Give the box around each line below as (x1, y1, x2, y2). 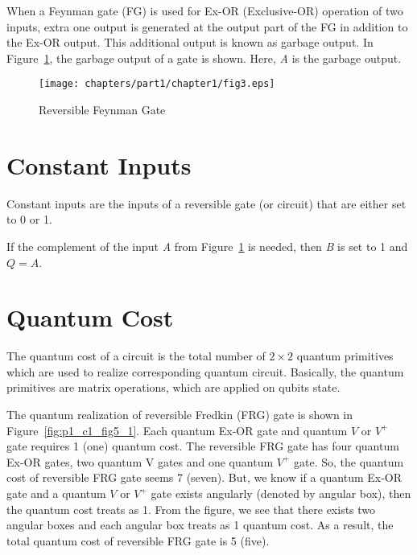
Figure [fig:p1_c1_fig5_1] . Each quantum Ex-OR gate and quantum (6, 421, 348, 438)
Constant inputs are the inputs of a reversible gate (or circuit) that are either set (6, 195, 407, 212)
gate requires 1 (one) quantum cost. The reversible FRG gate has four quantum (6, 438, 399, 454)
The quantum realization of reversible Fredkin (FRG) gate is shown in (6, 406, 353, 423)
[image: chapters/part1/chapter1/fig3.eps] (39, 78, 275, 90)
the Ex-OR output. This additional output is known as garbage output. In (6, 34, 374, 51)
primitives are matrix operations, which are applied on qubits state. (6, 379, 341, 396)
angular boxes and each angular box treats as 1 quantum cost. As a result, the (6, 516, 394, 533)
